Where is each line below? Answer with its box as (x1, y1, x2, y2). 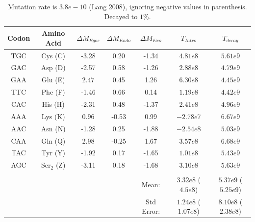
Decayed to (104, 11, 138, 21)
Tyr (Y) (41, 148, 66, 158)
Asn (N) (41, 123, 66, 133)
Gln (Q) (41, 135, 66, 146)
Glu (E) (41, 74, 65, 85)
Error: (142, 206, 160, 216)
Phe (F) (41, 87, 65, 97)
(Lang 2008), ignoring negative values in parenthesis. (89, 1, 247, 11)
